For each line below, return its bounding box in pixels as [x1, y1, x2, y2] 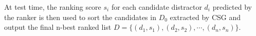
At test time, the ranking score [4, 2, 101, 12]
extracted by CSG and [170, 11, 241, 22]
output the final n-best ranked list [4, 22, 112, 32]
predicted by [212, 2, 252, 12]
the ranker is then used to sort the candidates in [4, 11, 156, 22]
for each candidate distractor [111, 2, 202, 12]
